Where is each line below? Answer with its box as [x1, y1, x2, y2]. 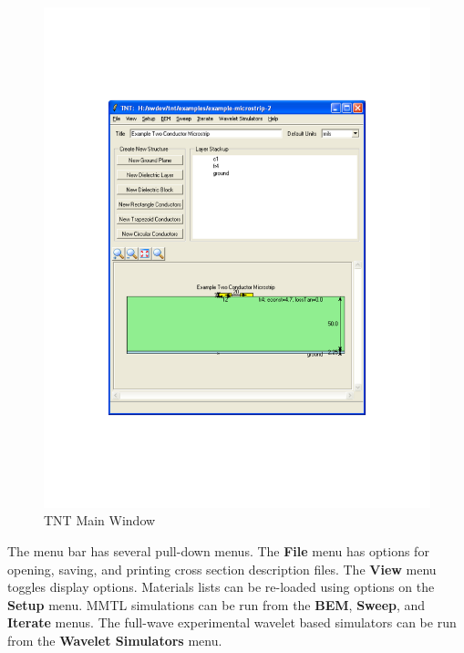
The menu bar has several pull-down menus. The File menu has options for [7, 542, 429, 561]
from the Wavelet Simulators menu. [7, 631, 222, 650]
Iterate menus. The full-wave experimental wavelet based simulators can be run [7, 613, 457, 632]
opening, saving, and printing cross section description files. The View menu [7, 559, 437, 578]
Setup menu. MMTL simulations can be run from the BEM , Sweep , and [7, 595, 426, 614]
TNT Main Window [44, 511, 156, 530]
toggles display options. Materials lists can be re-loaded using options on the [7, 577, 435, 596]
